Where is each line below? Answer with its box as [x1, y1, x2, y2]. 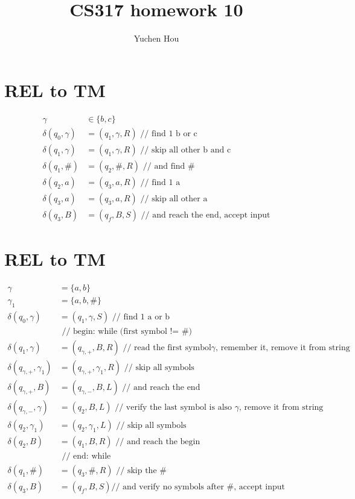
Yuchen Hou [133, 32, 179, 45]
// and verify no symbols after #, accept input [111, 483, 285, 492]
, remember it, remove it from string [216, 343, 350, 352]
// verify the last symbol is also [115, 403, 232, 412]
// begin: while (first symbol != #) [62, 327, 192, 336]
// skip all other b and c [140, 145, 231, 154]
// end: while [62, 452, 111, 461]
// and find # [142, 162, 195, 171]
